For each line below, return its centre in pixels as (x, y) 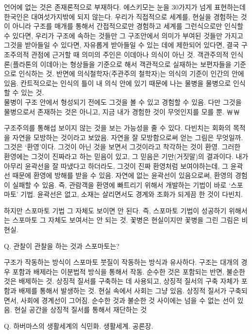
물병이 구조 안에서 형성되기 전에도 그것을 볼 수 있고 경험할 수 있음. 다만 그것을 (123, 102)
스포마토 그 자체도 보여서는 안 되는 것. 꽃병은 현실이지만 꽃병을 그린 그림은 (126, 220)
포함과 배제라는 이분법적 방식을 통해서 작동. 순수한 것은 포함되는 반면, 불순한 (129, 271)
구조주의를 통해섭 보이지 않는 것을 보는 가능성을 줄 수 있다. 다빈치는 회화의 (118, 128)
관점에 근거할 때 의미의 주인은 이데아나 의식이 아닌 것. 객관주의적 (130, 54)
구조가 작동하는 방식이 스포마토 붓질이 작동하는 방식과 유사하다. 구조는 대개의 (121, 262)
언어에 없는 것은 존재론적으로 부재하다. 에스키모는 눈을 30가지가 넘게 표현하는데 (125, 7)
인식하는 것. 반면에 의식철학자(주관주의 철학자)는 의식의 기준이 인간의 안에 (131, 73)
